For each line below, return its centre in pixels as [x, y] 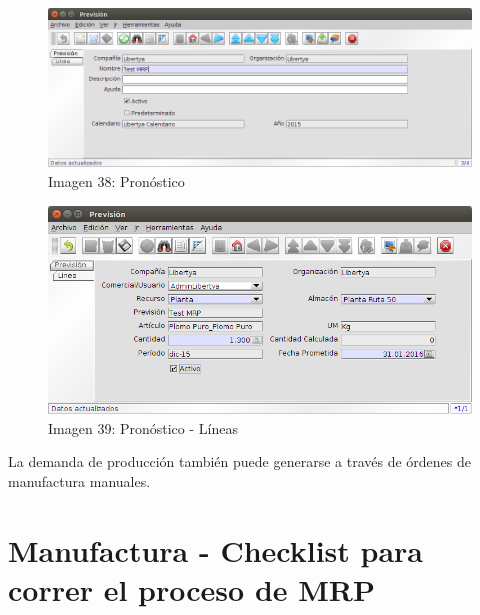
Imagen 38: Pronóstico [116, 181]
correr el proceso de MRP [191, 588]
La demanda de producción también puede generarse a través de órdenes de [239, 461]
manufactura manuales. [79, 480]
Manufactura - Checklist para [216, 549]
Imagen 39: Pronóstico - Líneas [143, 427]
